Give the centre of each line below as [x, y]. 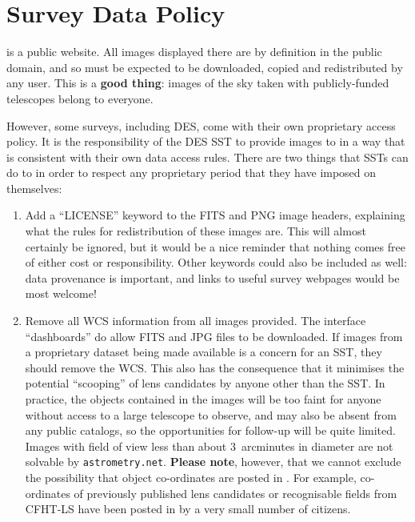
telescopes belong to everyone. [80, 98]
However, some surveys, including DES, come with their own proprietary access [201, 125]
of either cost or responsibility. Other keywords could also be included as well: [216, 262]
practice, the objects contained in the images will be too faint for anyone [203, 399]
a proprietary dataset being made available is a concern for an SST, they [204, 352]
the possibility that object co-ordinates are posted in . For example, [191, 478]
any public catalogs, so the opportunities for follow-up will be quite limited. [210, 430]
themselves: [34, 188]
